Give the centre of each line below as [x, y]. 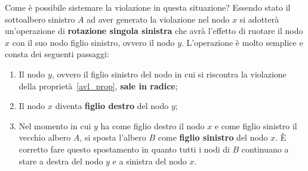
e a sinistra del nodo [150, 161]
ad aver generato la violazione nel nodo [158, 19]
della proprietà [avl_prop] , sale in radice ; [98, 85]
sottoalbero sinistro [40, 19]
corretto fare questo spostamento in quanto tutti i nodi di [124, 149]
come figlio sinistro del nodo [213, 137]
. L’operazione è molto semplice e [242, 42]
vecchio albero [45, 137]
